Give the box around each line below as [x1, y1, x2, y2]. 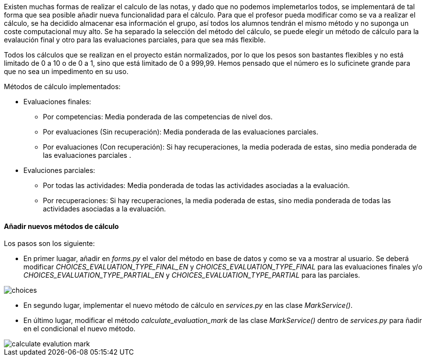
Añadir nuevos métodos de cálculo [4, 222, 119, 230]
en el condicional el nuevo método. [23, 324, 136, 333]
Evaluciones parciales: [23, 166, 96, 174]
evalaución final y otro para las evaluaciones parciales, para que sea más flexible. [4, 36, 266, 44]
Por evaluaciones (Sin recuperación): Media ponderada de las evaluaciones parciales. [43, 128, 319, 136]
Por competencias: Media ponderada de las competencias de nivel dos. [43, 113, 273, 121]
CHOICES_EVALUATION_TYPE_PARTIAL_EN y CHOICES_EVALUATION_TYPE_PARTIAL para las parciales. [23, 271, 360, 280]
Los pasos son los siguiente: [4, 239, 95, 248]
